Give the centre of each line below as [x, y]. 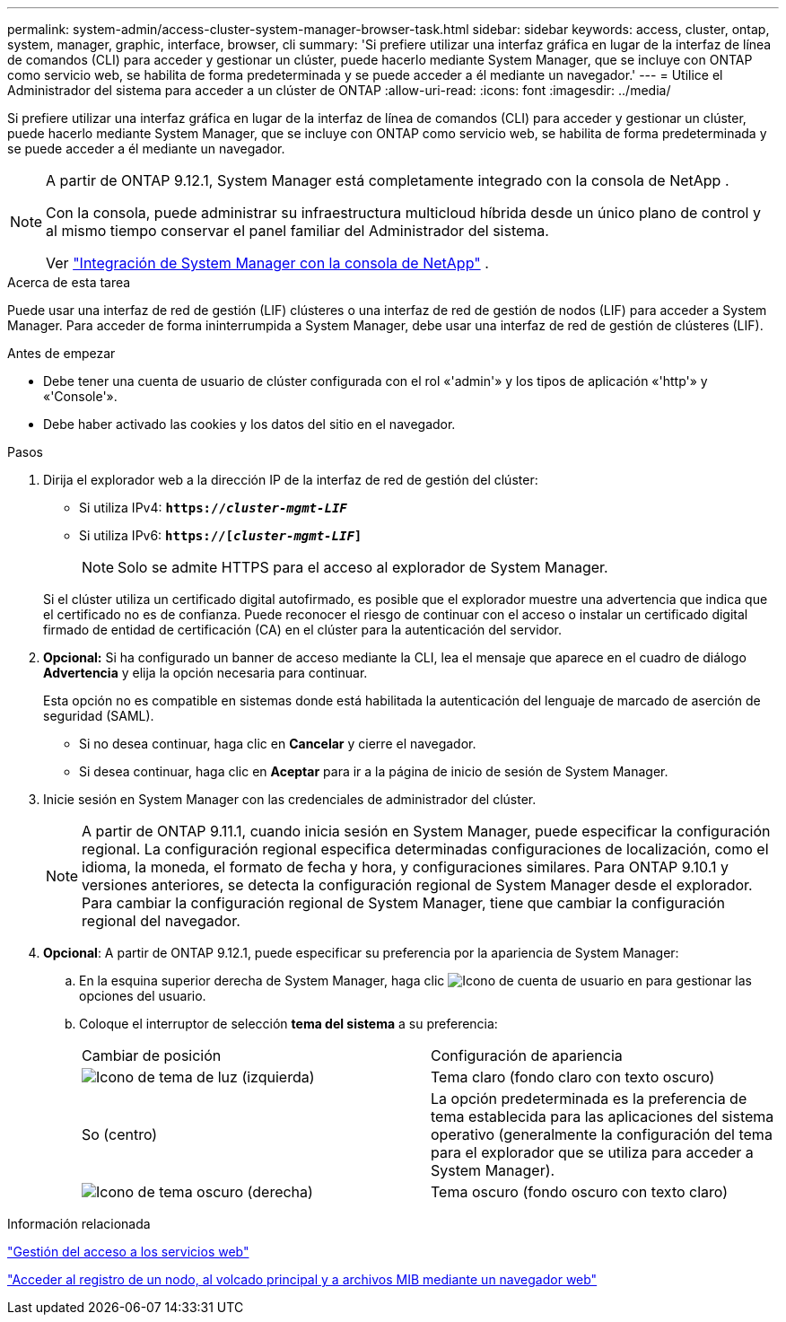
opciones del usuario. [143, 996]
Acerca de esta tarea [69, 282]
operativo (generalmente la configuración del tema [602, 1134]
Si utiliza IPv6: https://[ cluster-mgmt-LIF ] [221, 535]
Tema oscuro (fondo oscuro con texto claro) [580, 1192]
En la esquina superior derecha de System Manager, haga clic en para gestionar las [415, 981]
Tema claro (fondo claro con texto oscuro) [573, 1077]
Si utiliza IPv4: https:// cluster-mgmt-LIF [213, 508]
